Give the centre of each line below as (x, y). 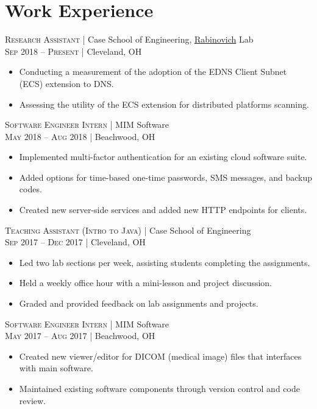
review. (33, 400)
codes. (30, 189)
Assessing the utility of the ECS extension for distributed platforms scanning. (164, 104)
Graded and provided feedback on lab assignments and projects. (139, 303)
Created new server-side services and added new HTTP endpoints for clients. (163, 210)
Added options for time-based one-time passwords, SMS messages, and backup (166, 177)
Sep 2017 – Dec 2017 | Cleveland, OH (75, 242)
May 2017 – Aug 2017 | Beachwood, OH (80, 336)
